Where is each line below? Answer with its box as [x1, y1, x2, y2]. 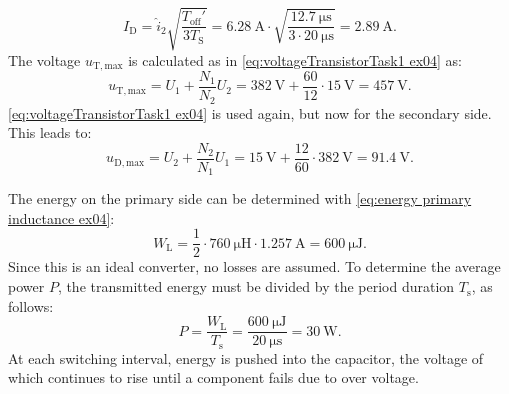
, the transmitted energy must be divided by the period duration [57, 276, 455, 297]
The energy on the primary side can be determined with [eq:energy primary [8, 188, 472, 209]
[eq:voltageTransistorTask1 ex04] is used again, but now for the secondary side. [8, 102, 492, 123]
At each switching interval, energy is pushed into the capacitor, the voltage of [8, 347, 484, 368]
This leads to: [8, 122, 92, 143]
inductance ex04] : [8, 207, 115, 228]
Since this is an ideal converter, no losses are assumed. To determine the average [8, 256, 501, 277]
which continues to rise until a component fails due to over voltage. [8, 367, 419, 388]
